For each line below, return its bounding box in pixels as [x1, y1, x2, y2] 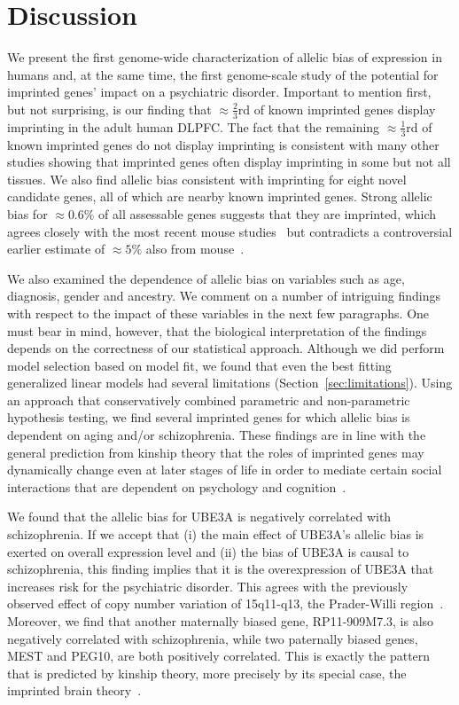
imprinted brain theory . [7, 681, 142, 700]
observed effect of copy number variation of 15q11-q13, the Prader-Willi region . [7, 594, 444, 613]
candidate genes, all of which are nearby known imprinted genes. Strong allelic [7, 187, 432, 206]
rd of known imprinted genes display [237, 99, 436, 118]
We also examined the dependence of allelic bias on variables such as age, [7, 269, 405, 287]
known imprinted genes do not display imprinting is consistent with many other [7, 135, 440, 153]
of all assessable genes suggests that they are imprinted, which [98, 204, 437, 223]
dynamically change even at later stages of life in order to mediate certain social [7, 460, 442, 479]
